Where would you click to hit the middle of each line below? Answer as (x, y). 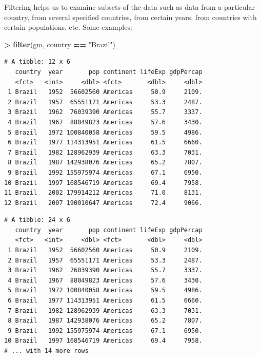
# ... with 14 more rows (46, 351)
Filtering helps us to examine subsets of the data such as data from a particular (129, 7)
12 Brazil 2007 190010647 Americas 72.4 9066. (103, 203)
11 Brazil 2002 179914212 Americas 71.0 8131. (103, 193)
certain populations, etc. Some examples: (68, 27)
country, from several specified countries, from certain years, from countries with (130, 17)
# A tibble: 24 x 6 (37, 220)
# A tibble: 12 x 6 (37, 62)
